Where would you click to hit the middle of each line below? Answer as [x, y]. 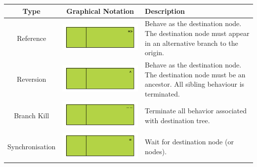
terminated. [162, 93]
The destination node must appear [197, 33]
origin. [154, 52]
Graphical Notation [100, 11]
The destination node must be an [195, 74]
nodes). [156, 151]
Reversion [31, 79]
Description [165, 11]
